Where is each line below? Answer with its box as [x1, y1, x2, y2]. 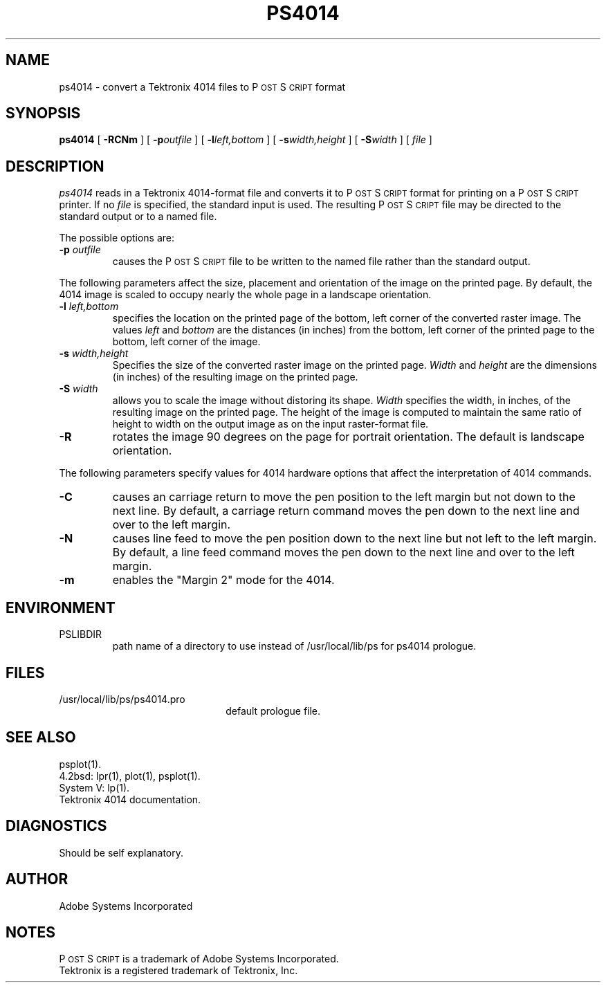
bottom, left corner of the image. [112, 336, 261, 348]
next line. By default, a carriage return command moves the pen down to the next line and [112, 504, 580, 518]
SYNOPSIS [6, 104, 81, 122]
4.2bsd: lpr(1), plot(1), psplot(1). [59, 769, 201, 782]
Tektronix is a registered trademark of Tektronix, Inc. [59, 964, 298, 977]
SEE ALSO [6, 729, 76, 747]
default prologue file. [226, 704, 321, 717]
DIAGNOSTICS [6, 817, 107, 835]
